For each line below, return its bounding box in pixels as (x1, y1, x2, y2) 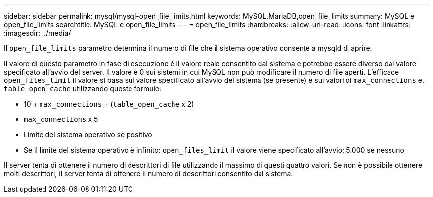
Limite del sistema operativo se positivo (24, 130, 152, 139)
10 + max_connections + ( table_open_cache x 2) (24, 100, 194, 108)
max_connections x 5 (24, 115, 98, 123)
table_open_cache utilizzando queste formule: (4, 84, 162, 93)
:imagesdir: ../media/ (4, 29, 71, 37)
